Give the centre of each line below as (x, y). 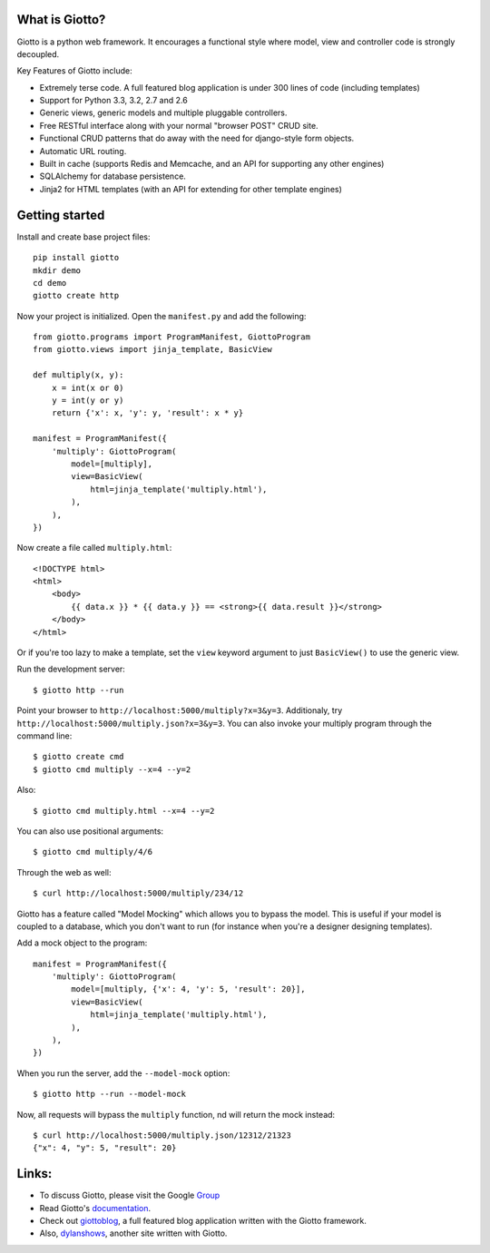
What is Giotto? (61, 20)
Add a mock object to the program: (82, 943)
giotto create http (76, 296)
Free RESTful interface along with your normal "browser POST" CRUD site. (179, 125)
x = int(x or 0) (88, 387)
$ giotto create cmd (78, 757)
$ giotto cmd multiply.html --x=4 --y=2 (124, 811)
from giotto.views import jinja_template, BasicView (152, 350)
